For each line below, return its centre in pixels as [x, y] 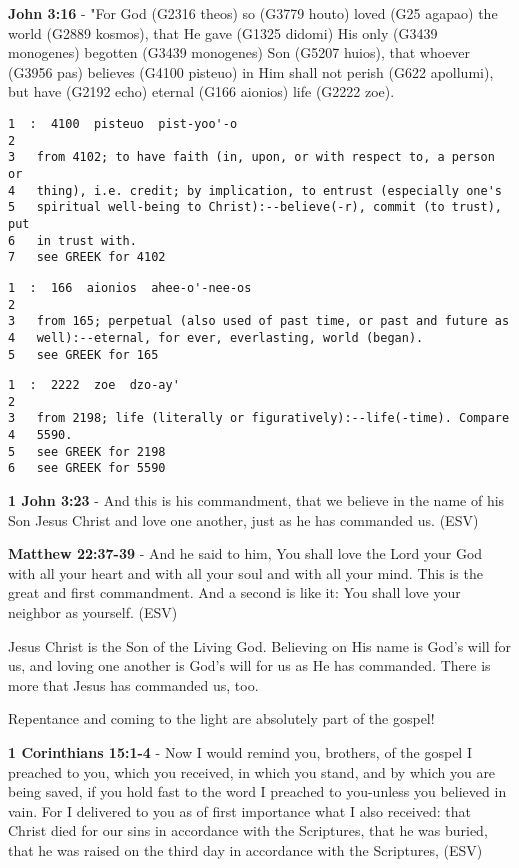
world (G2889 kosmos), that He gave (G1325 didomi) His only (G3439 [223, 32]
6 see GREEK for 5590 [87, 468]
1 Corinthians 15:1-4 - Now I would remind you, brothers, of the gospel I [240, 752]
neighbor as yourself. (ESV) [93, 612]
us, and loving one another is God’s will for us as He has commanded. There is [249, 665]
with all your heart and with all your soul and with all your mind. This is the [245, 572]
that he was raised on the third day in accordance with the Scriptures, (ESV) [245, 850]
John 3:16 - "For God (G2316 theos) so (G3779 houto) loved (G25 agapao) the [253, 13]
